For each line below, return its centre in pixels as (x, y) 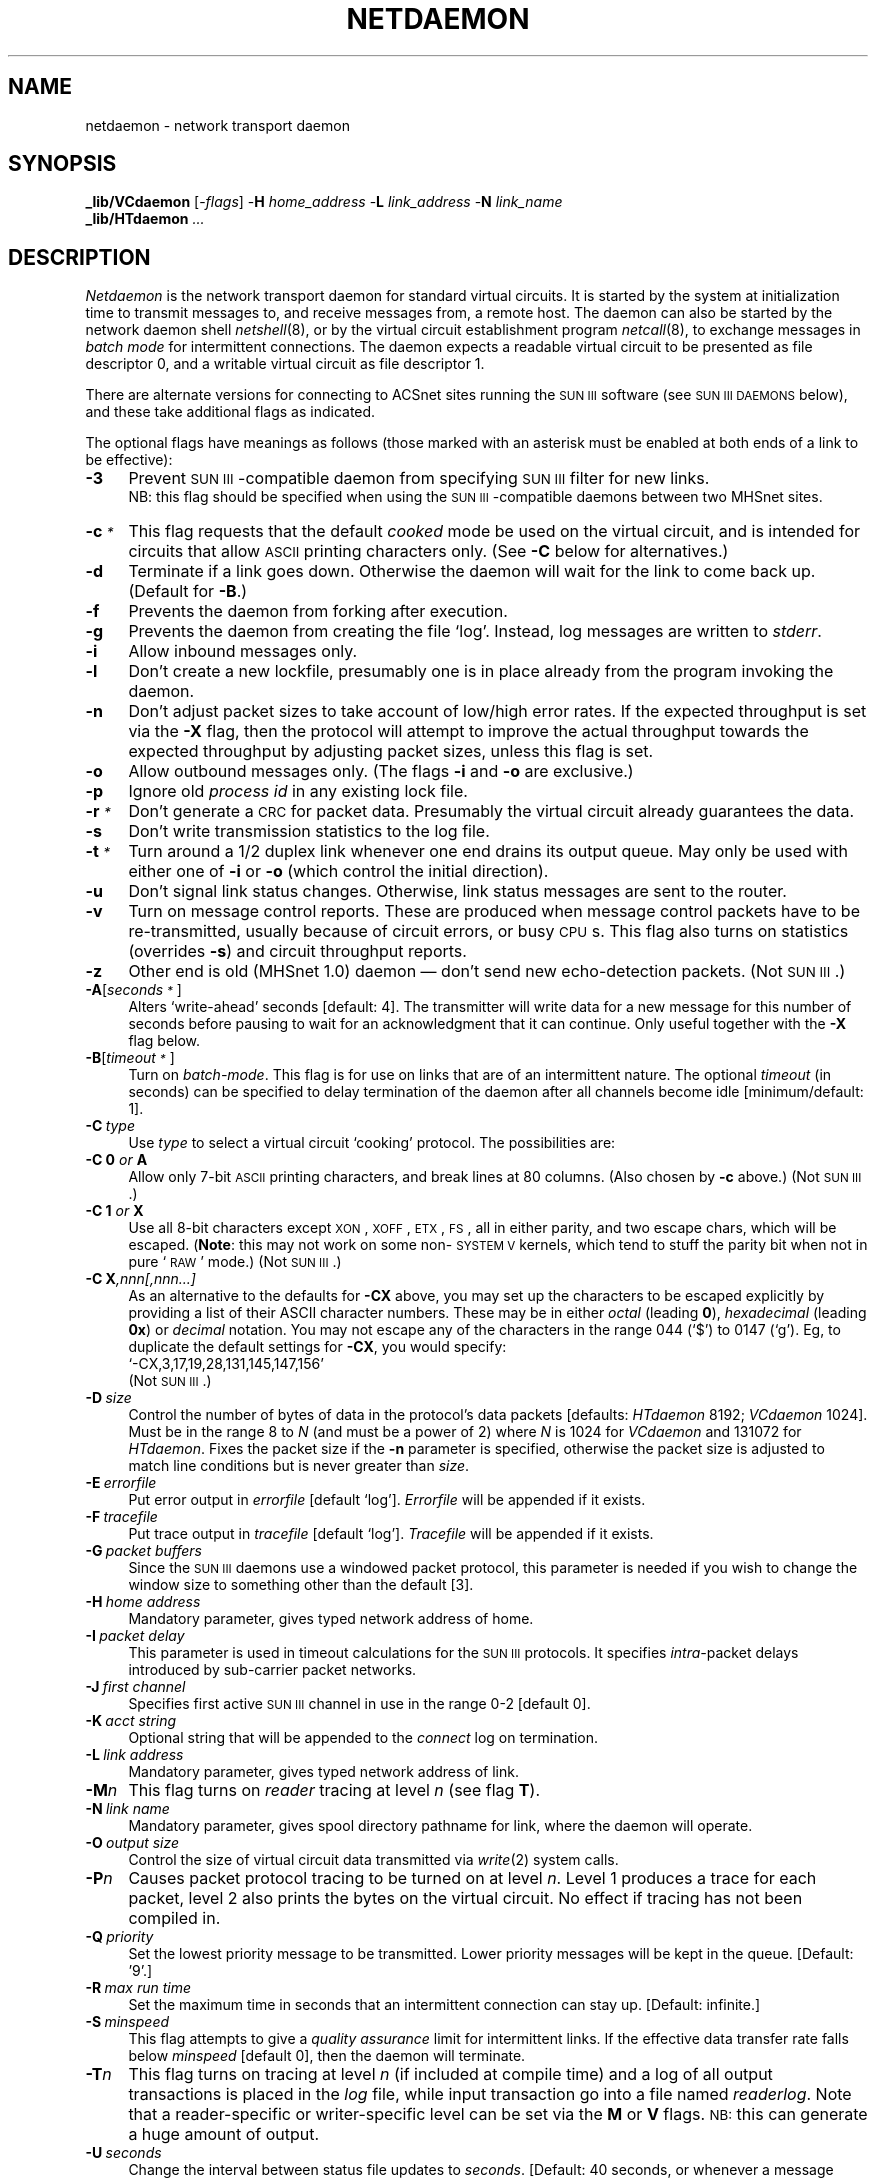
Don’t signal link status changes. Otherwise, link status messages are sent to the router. (457, 891)
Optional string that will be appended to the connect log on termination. (363, 1738)
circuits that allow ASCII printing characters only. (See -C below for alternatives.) (428, 551)
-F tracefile (121, 1517)
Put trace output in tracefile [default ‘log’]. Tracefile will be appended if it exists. (391, 1534)
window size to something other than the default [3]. (301, 1585)
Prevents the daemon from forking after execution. (318, 611)
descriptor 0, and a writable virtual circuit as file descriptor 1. (285, 364)
